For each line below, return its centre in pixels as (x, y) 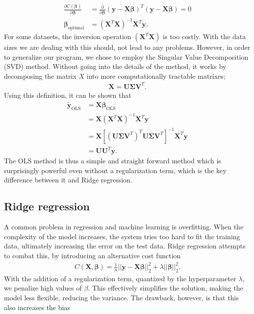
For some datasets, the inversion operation (68, 36)
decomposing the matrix (40, 76)
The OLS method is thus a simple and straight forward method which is (113, 161)
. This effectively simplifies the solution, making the (165, 288)
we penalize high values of (43, 288)
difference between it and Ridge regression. (68, 180)
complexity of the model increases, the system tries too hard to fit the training (122, 236)
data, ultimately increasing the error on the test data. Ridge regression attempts (125, 246)
